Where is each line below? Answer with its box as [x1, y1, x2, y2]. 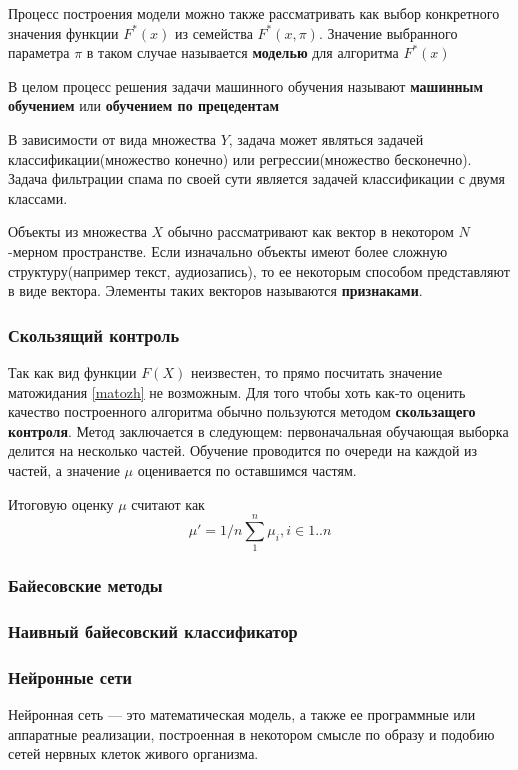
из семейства [175, 22, 253, 43]
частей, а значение [8, 459, 120, 480]
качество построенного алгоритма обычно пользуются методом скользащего [8, 401, 476, 422]
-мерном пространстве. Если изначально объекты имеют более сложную [8, 240, 448, 261]
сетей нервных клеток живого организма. [8, 743, 259, 764]
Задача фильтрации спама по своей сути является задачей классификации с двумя [8, 168, 505, 189]
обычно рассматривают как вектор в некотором [167, 221, 454, 242]
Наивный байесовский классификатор [8, 618, 298, 643]
